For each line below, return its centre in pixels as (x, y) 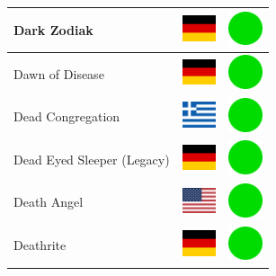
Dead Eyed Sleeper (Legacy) (92, 159)
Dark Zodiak (53, 29)
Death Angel (49, 202)
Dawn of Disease (59, 73)
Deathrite (40, 245)
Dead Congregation (67, 116)
